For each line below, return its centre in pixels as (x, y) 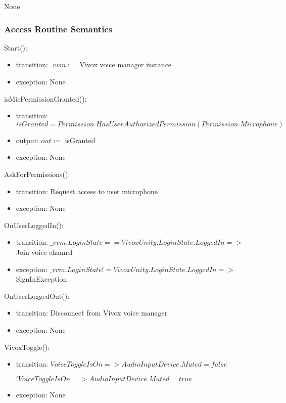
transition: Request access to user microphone (87, 191)
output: (27, 140)
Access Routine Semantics (58, 29)
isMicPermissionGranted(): (45, 98)
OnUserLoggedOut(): (37, 296)
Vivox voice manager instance (126, 64)
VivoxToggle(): (27, 347)
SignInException (41, 279)
